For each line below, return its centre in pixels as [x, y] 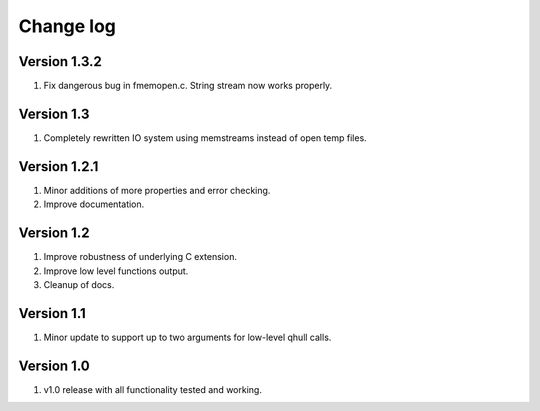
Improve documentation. [94, 204]
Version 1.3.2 [60, 61]
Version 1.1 [52, 313]
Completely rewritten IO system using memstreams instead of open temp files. [205, 137]
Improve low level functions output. [116, 271]
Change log [67, 26]
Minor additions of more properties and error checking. [157, 190]
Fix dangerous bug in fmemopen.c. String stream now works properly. [188, 86]
